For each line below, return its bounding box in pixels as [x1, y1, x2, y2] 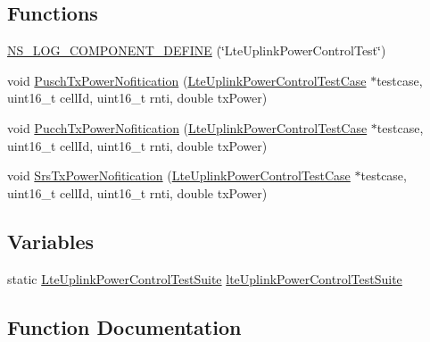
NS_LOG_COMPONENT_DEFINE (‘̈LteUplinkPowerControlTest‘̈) [7, 41, 386, 60]
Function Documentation [7, 313, 242, 340]
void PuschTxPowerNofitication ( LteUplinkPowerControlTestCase [7, 71, 367, 89]
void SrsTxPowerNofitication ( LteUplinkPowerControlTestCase [7, 166, 351, 185]
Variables [7, 227, 95, 254]
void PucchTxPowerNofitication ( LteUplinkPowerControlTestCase [7, 118, 368, 137]
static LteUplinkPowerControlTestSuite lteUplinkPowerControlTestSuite [7, 269, 402, 288]
